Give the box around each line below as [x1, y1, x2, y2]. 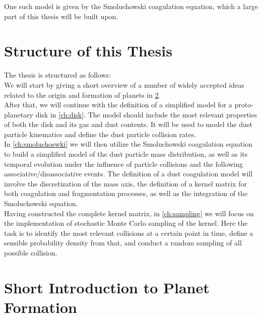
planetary [4, 109, 34, 119]
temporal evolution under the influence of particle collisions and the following [4, 158, 243, 169]
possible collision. [4, 247, 57, 258]
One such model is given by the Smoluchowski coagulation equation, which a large [4, 1, 258, 11]
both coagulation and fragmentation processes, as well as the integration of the [4, 188, 248, 199]
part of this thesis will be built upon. [4, 11, 118, 21]
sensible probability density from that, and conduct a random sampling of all [4, 237, 242, 248]
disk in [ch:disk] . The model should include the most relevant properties [35, 109, 257, 119]
